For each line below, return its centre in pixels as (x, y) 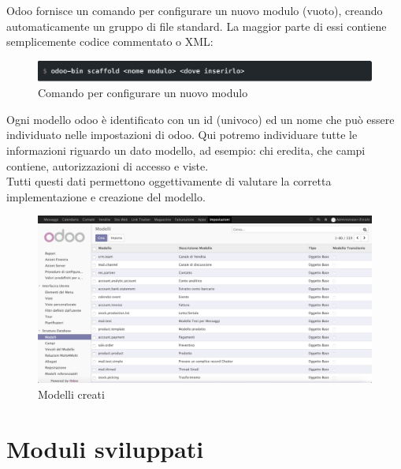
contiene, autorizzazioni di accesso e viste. (108, 165)
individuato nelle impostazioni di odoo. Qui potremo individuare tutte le (182, 135)
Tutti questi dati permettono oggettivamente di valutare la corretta (169, 181)
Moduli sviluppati (105, 448)
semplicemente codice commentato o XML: (110, 41)
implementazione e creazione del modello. (106, 196)
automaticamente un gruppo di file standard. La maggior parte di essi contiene (197, 26)
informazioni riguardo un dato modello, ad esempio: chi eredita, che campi (186, 150)
